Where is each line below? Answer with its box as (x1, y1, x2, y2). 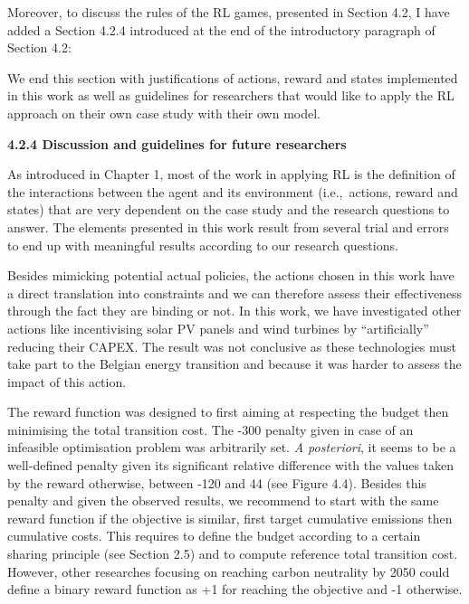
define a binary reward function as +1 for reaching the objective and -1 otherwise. (7, 580, 463, 599)
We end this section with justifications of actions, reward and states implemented (7, 68, 458, 87)
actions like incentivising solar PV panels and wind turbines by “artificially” (7, 318, 429, 337)
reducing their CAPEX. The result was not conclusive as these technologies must (7, 336, 457, 355)
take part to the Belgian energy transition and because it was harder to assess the (7, 354, 462, 373)
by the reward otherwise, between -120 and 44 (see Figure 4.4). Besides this (7, 473, 426, 492)
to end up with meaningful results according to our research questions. (7, 235, 398, 254)
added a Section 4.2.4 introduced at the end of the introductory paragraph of (7, 20, 435, 39)
